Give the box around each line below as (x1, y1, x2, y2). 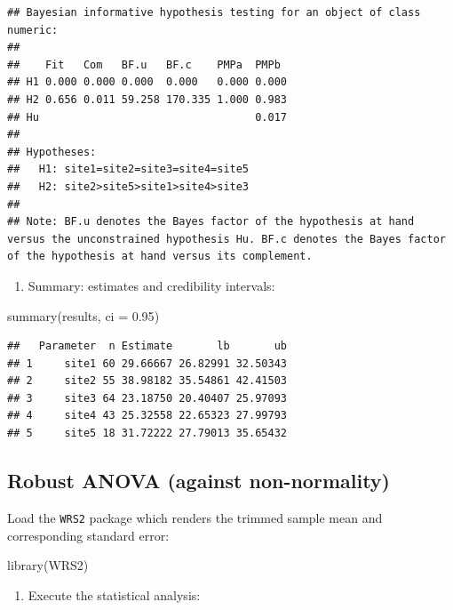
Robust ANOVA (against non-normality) (7, 467, 391, 494)
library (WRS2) (7, 556, 89, 574)
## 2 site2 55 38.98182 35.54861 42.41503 (7, 374, 287, 388)
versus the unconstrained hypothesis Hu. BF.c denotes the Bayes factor (7, 232, 446, 245)
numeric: (7, 23, 59, 36)
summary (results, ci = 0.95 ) (7, 306, 160, 325)
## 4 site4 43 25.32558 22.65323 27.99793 (7, 409, 287, 422)
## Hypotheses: (7, 145, 97, 158)
